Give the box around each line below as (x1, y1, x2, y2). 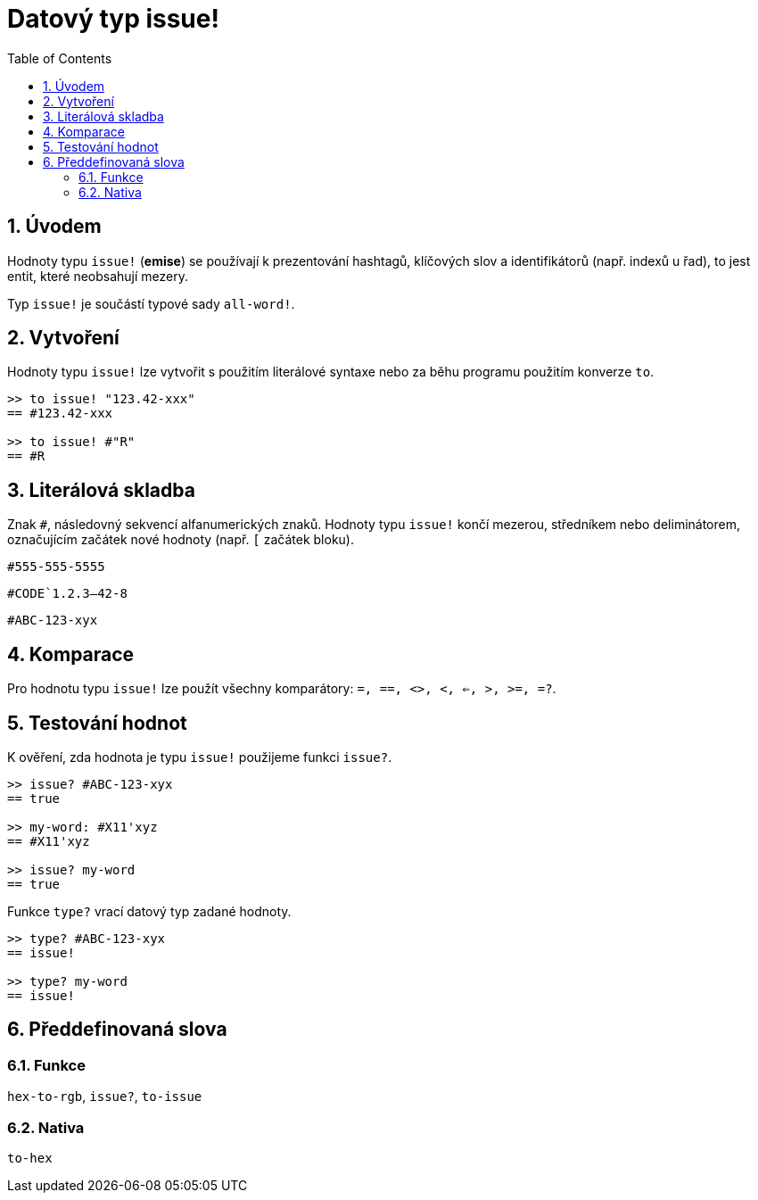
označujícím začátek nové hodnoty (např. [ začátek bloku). (7, 532, 355, 548)
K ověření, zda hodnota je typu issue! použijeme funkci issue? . (7, 749, 392, 765)
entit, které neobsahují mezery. (7, 268, 188, 284)
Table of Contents (7, 50, 112, 66)
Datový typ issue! (7, 4, 219, 34)
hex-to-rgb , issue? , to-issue (7, 1088, 202, 1105)
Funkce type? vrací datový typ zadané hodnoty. (7, 903, 292, 919)
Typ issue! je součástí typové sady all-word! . (7, 295, 295, 311)
